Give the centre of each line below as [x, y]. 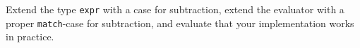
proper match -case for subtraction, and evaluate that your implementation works [180, 23]
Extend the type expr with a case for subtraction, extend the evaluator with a [175, 9]
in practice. [30, 37]
